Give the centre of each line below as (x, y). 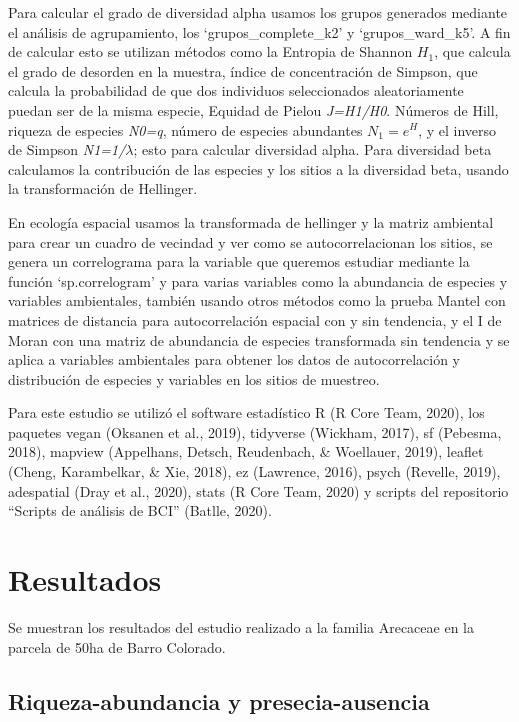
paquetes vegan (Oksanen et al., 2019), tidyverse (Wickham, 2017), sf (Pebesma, (255, 431)
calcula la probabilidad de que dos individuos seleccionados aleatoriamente (236, 90)
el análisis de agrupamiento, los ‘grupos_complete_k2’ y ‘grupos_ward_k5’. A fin (259, 31)
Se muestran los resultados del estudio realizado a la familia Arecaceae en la (241, 626)
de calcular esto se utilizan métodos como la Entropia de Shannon (210, 51)
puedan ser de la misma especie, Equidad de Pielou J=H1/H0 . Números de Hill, (253, 109)
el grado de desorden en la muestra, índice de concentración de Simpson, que (243, 70)
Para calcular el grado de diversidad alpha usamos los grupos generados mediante (258, 12)
